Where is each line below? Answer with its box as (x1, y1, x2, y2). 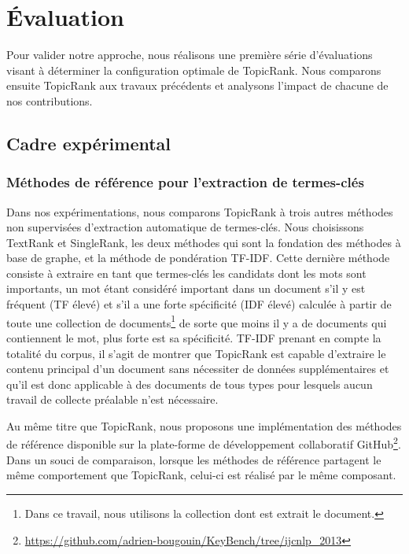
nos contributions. (6, 92, 93, 109)
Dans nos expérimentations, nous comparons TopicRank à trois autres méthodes (6, 203, 393, 220)
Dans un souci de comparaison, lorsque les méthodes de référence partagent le (6, 451, 381, 467)
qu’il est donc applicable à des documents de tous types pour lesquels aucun (6, 375, 373, 392)
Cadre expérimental (6, 131, 171, 155)
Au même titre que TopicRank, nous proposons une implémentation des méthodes (6, 417, 402, 434)
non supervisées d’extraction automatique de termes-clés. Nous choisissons (6, 219, 364, 235)
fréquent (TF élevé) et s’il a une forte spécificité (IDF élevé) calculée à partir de (6, 296, 392, 312)
